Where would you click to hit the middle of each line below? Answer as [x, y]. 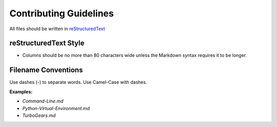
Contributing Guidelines [62, 13]
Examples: [21, 92]
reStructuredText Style [47, 43]
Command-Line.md [43, 101]
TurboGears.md [39, 115]
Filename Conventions [46, 70]
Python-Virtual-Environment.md [56, 108]
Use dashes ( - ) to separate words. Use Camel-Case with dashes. [78, 82]
